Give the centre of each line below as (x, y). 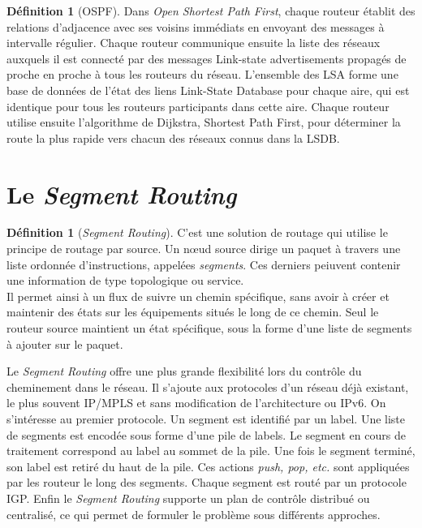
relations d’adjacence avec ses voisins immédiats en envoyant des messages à (196, 26)
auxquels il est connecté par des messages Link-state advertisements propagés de (207, 58)
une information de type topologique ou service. (125, 280)
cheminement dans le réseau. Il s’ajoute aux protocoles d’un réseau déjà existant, (208, 386)
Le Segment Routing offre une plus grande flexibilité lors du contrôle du (184, 371)
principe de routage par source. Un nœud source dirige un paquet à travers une (204, 249)
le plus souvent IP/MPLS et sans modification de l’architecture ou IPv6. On (196, 403)
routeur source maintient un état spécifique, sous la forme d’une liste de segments (209, 328)
